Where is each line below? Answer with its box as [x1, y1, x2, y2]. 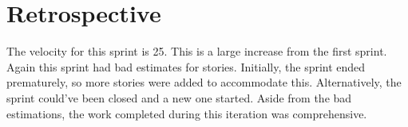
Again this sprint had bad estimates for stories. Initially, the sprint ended [6, 58, 366, 75]
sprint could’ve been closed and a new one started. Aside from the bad [6, 89, 352, 106]
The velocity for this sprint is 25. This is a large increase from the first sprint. [6, 43, 387, 60]
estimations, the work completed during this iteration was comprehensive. [6, 105, 367, 121]
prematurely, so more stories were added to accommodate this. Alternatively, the [6, 74, 402, 90]
